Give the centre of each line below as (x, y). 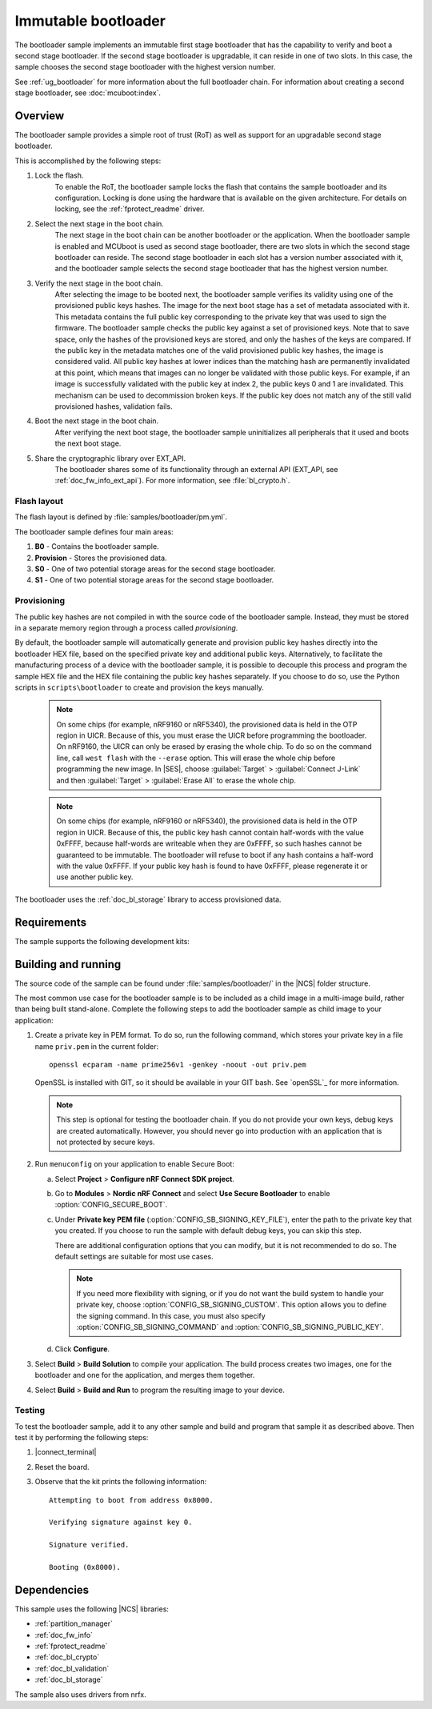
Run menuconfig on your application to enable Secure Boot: (135, 1164)
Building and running (68, 964)
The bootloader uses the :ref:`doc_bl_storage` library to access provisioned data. (148, 899)
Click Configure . (82, 1349)
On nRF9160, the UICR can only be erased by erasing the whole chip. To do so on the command (214, 746)
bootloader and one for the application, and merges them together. (145, 1375)
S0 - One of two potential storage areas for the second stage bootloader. (155, 569)
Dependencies (52, 1589)
